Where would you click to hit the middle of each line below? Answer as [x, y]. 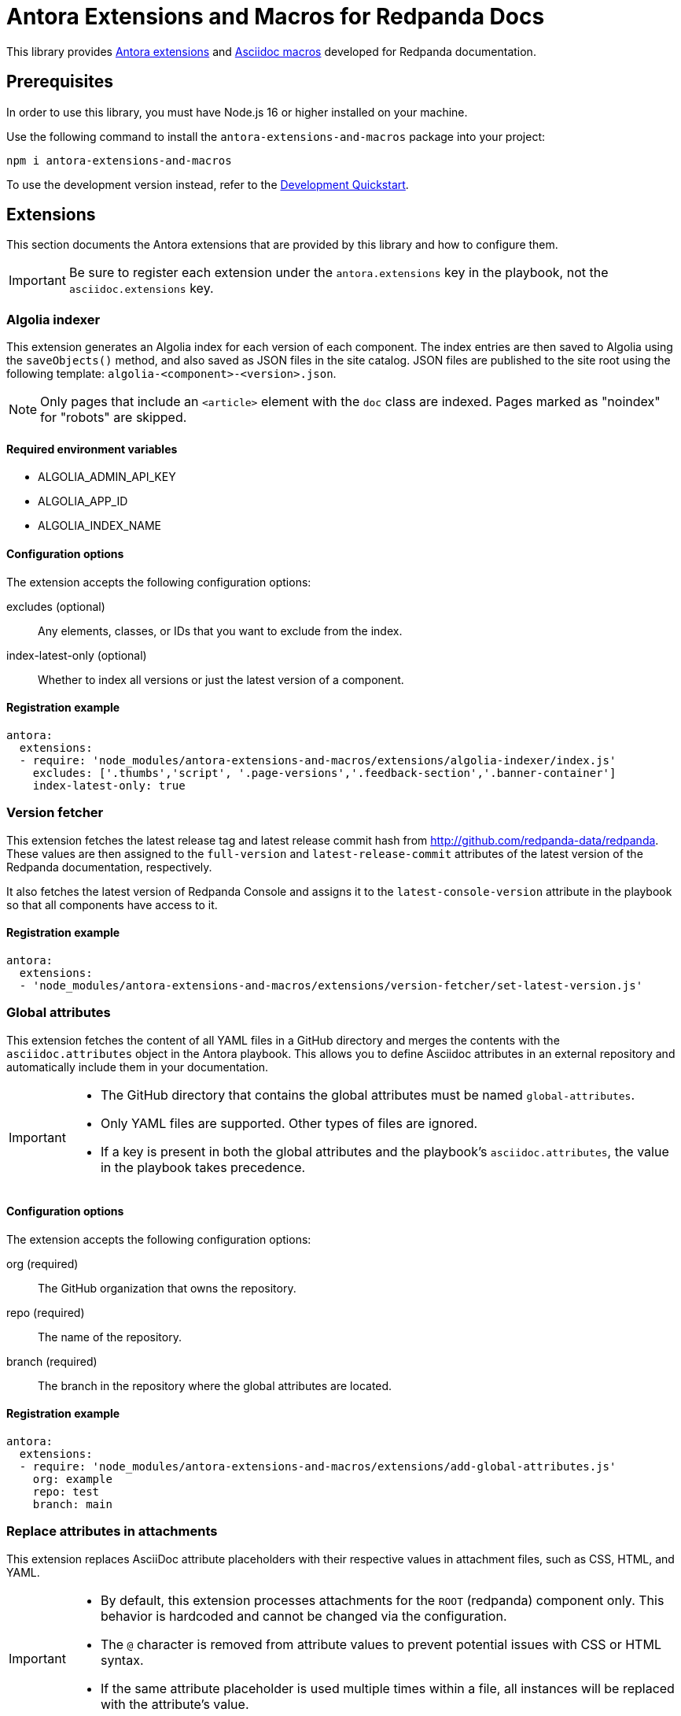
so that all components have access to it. [112, 904]
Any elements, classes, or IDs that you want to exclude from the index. [220, 631]
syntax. [122, 1660]
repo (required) [46, 1312]
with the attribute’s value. [175, 1704]
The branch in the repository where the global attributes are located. [215, 1385]
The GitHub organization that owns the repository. [167, 1288]
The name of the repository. [110, 1337]
